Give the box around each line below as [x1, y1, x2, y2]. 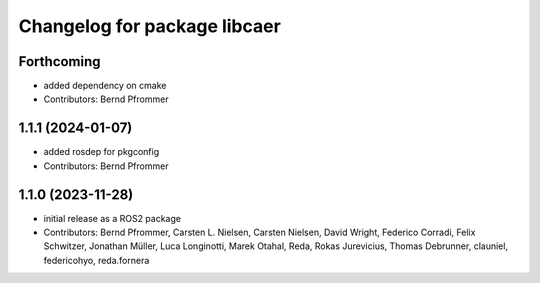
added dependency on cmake [43, 80, 167, 92]
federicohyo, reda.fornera [43, 254, 150, 266]
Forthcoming [18, 53, 101, 70]
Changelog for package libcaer [18, 15, 282, 37]
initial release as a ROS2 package [43, 212, 182, 224]
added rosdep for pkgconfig [43, 146, 160, 158]
